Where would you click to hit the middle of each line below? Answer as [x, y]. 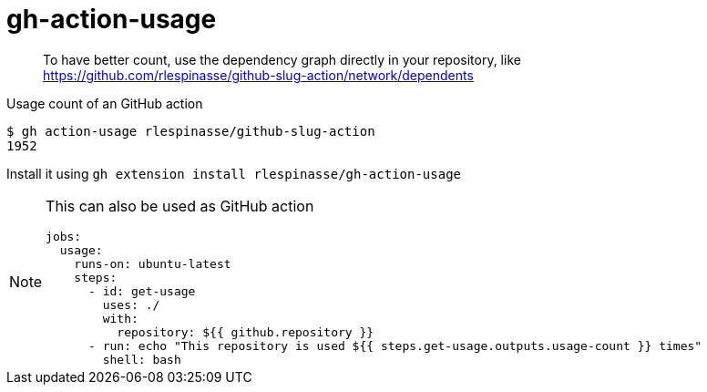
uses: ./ [131, 304]
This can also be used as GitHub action [180, 206]
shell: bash [142, 359]
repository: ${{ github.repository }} [246, 332]
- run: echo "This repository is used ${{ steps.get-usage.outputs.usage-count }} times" [395, 346]
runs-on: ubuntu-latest [153, 263]
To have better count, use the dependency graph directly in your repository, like [282, 59]
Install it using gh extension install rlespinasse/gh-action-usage [234, 173]
